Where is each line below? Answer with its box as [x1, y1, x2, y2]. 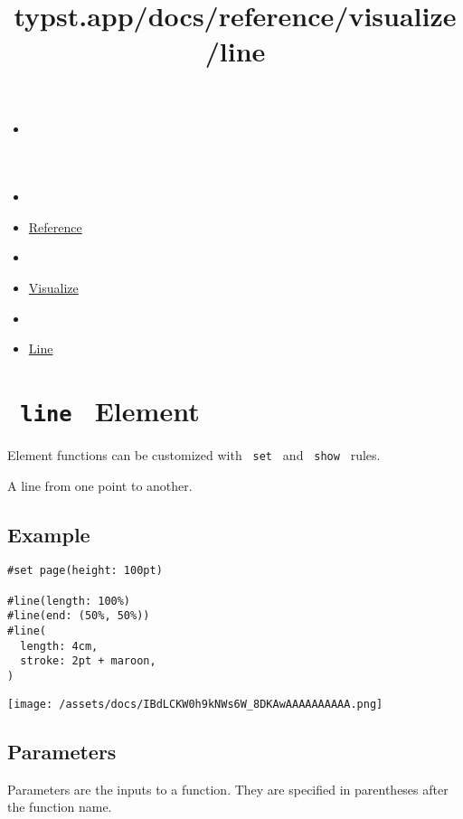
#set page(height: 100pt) [7, 564, 163, 578]
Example [7, 520, 90, 548]
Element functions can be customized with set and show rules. [7, 445, 381, 464]
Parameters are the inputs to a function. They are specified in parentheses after [7, 779, 449, 798]
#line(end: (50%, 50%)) [7, 609, 150, 623]
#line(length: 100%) [7, 594, 131, 607]
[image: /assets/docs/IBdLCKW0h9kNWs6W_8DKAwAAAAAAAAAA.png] [7, 697, 383, 711]
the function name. [7, 797, 112, 816]
